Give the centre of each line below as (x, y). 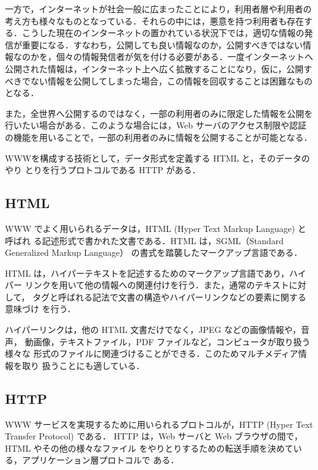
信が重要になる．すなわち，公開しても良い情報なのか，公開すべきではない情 (158, 44)
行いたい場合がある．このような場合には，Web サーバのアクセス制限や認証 (156, 125)
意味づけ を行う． (40, 309)
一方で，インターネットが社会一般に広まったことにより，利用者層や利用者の (158, 9)
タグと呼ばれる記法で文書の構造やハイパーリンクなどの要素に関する (169, 297)
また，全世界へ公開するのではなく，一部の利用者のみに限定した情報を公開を (159, 113)
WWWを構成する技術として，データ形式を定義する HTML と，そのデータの (157, 158)
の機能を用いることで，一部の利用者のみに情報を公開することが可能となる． (159, 137)
